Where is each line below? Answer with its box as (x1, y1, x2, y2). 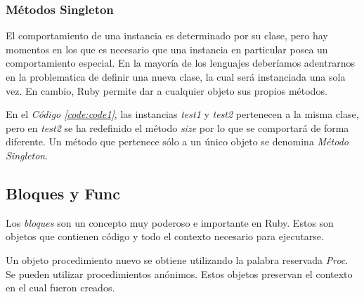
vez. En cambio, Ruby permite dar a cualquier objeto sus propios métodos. (6, 83, 327, 98)
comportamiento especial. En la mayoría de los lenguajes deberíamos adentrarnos (6, 55, 355, 70)
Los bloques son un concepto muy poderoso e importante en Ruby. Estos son (6, 215, 334, 230)
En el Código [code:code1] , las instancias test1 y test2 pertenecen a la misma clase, (6, 107, 359, 121)
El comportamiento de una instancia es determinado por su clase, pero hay (6, 28, 328, 43)
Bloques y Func (6, 182, 120, 204)
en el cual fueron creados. (6, 280, 115, 295)
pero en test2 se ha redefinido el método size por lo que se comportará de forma (6, 120, 349, 135)
